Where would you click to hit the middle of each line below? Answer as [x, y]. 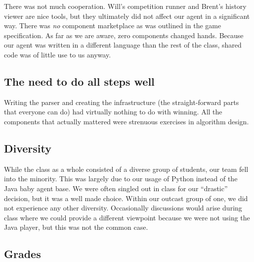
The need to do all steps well [79, 81]
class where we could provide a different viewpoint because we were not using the [127, 217]
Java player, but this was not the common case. [76, 227]
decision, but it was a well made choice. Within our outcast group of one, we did [126, 198]
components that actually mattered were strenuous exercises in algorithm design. [127, 121]
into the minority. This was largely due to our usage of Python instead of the [121, 179]
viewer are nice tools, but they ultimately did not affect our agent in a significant [127, 16]
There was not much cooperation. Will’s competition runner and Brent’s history [125, 6]
